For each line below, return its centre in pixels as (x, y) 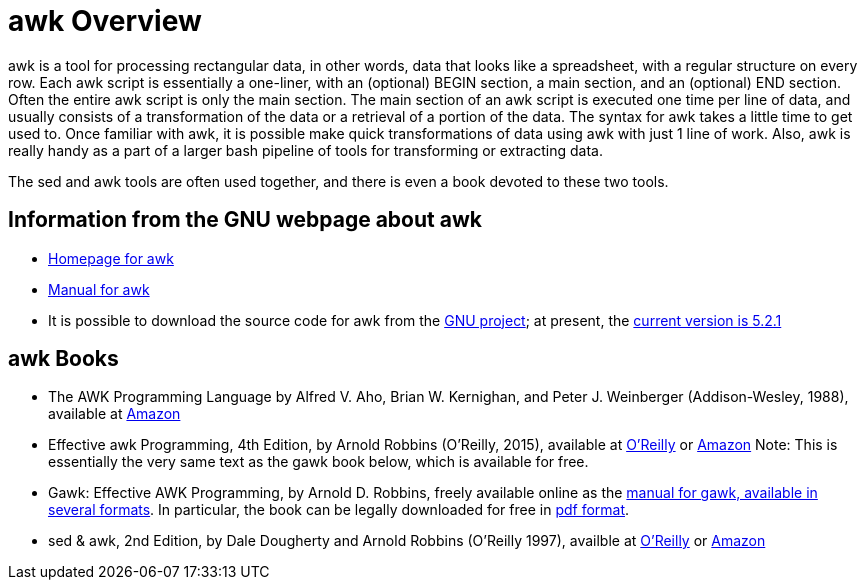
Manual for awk (99, 289)
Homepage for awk (111, 258)
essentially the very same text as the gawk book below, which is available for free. (318, 462)
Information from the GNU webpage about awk (245, 220)
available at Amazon (114, 414)
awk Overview (105, 21)
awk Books (63, 359)
